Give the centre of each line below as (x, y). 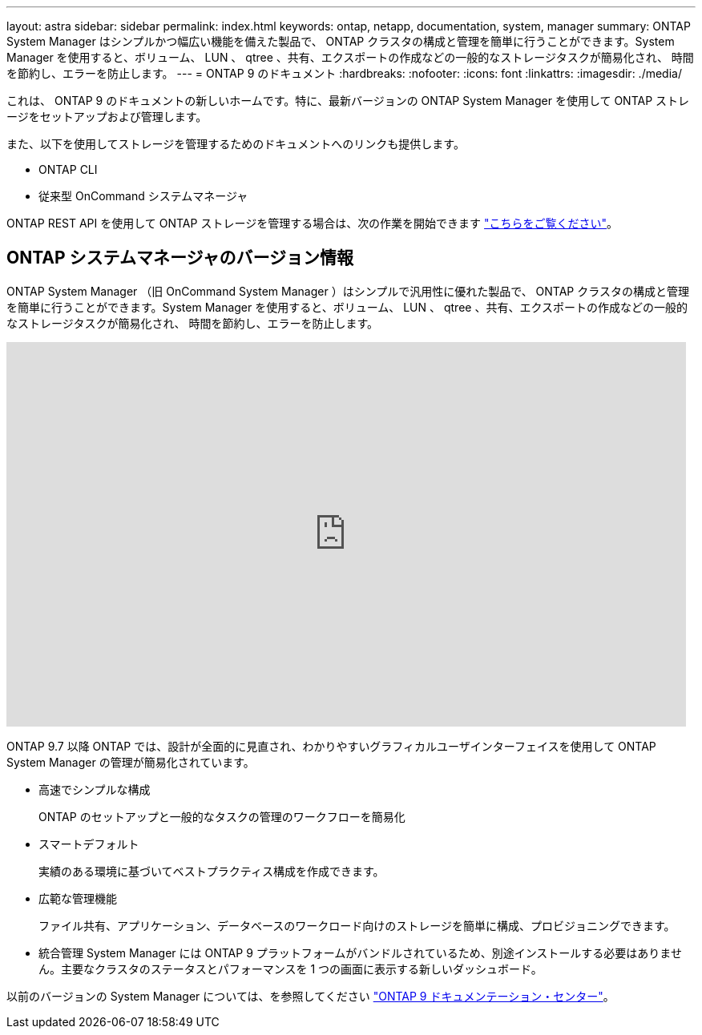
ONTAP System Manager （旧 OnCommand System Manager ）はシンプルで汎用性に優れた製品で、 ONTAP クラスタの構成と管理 (348, 291)
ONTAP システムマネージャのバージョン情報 (180, 258)
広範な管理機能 (78, 898)
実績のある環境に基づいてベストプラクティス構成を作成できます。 (212, 871)
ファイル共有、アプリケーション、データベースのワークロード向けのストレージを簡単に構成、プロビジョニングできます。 (357, 925)
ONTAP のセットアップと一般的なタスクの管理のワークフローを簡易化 (222, 816)
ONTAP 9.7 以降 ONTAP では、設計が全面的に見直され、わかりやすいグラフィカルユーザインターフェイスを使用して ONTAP (331, 746)
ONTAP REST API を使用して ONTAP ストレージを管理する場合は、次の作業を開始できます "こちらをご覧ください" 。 (313, 223)
